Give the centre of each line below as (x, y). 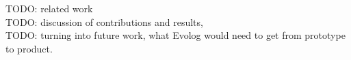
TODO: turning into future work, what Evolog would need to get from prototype (175, 35)
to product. (29, 48)
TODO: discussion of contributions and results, (104, 21)
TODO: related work (49, 8)
